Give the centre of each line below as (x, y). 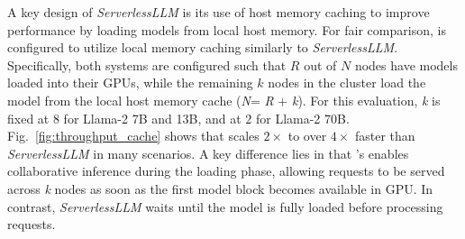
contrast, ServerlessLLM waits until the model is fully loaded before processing (225, 206)
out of (320, 64)
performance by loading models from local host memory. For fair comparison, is (227, 29)
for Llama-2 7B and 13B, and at (152, 118)
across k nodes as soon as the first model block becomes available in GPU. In (220, 188)
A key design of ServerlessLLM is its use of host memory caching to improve (219, 12)
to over (307, 136)
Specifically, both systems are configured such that (147, 64)
